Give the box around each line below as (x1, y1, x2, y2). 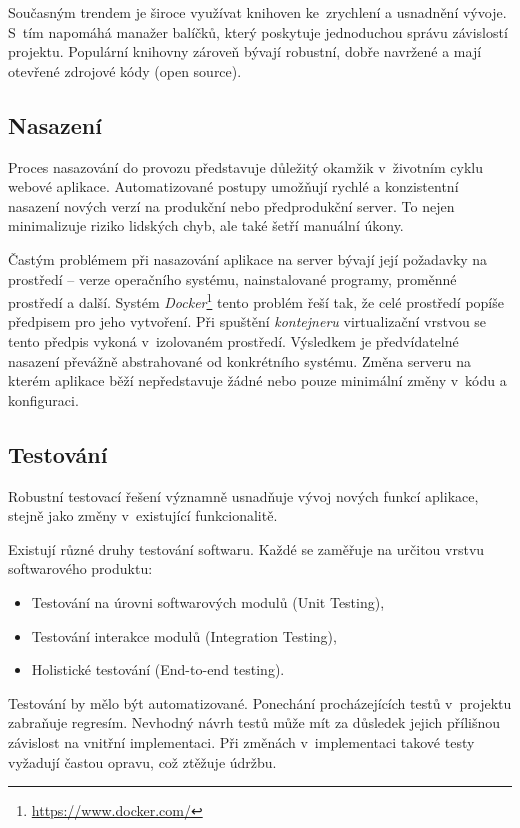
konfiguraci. (8, 389, 79, 410)
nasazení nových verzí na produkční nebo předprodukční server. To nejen (8, 195, 455, 216)
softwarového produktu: (8, 558, 153, 579)
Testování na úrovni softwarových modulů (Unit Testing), (31, 591, 385, 612)
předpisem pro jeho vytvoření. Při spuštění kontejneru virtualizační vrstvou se (8, 311, 487, 332)
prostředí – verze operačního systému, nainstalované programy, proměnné (8, 268, 457, 289)
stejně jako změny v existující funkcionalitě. (8, 505, 278, 526)
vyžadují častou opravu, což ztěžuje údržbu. (8, 751, 277, 772)
